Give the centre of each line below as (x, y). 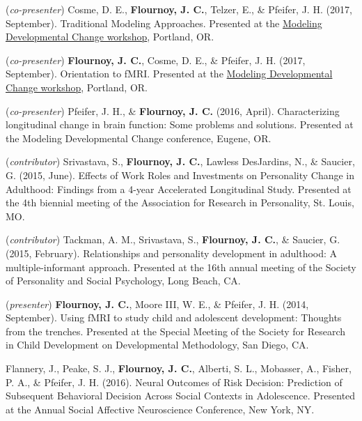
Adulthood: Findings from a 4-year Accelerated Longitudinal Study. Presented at (179, 189)
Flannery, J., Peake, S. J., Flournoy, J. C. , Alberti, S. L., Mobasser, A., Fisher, (179, 368)
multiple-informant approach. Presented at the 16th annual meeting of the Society (181, 267)
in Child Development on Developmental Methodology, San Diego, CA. (157, 345)
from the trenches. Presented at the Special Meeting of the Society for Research (176, 331)
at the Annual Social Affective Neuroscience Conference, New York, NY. (160, 409)
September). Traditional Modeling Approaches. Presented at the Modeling (164, 23)
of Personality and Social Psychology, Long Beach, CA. (123, 281)
